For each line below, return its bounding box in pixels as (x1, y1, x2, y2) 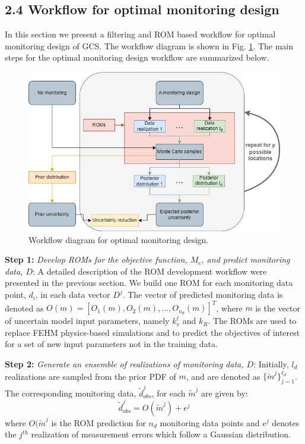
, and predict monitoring (201, 253, 290, 266)
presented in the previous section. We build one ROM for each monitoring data (5, 276, 293, 289)
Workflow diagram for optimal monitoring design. (28, 233, 209, 245)
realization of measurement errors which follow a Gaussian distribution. (31, 428, 291, 440)
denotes (272, 416, 300, 429)
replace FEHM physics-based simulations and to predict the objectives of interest (5, 326, 300, 338)
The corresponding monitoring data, (5, 386, 136, 399)
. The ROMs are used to (208, 314, 297, 327)
